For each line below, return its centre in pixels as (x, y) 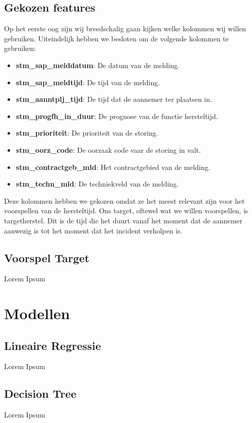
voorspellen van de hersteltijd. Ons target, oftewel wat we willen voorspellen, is (126, 210)
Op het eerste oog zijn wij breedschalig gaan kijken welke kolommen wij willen (125, 28)
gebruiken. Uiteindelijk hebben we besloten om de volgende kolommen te (116, 38)
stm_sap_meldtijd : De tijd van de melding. (88, 82)
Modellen (37, 313)
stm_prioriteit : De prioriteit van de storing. (87, 133)
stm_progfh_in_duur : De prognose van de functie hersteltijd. (117, 116)
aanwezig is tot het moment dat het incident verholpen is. (93, 230)
